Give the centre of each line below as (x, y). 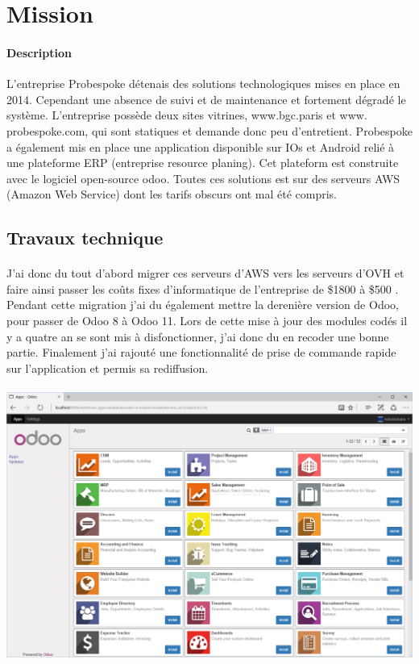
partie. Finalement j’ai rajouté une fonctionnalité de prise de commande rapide (201, 352)
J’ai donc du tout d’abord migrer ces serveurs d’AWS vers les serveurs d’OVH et (205, 273)
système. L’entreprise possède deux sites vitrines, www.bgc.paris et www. (187, 115)
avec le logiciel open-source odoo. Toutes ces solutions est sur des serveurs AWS (203, 178)
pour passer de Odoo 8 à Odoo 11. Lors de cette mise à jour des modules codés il (207, 321)
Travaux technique (85, 238)
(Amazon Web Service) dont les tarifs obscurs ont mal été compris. (172, 194)
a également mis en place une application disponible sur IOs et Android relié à (201, 146)
